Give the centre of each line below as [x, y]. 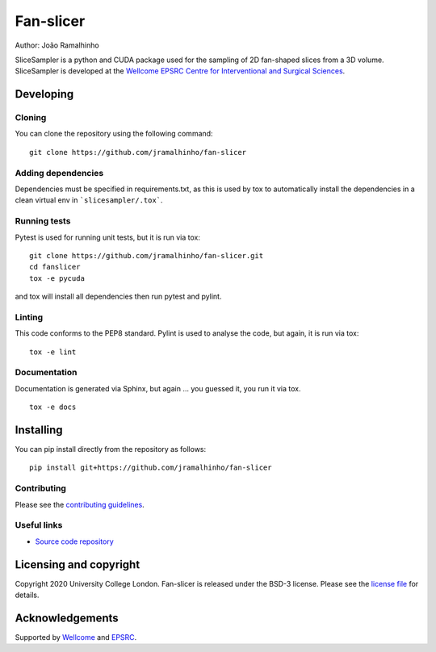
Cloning [31, 118]
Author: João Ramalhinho [57, 45]
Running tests [43, 221]
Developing [44, 94]
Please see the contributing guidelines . [80, 504]
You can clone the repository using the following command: [114, 134]
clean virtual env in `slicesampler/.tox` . [89, 200]
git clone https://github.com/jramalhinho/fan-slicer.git [147, 255]
